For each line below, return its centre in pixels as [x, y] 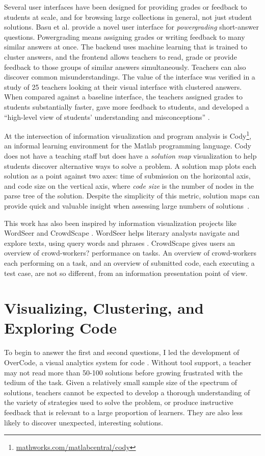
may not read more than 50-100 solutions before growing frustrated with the [123, 372]
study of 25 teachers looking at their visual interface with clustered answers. [123, 86]
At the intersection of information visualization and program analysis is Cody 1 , [128, 135]
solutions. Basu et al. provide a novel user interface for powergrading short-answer [131, 27]
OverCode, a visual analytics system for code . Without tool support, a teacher [128, 362]
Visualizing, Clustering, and [104, 308]
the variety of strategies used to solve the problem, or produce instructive [119, 402]
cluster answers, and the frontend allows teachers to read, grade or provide [121, 56]
